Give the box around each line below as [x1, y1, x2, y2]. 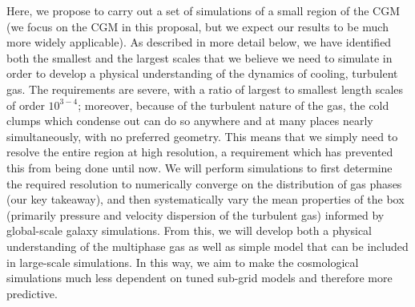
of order [6, 96, 45, 113]
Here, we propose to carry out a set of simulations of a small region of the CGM [6, 2, 401, 18]
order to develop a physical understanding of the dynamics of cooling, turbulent [6, 65, 398, 82]
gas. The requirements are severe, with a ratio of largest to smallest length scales [6, 80, 404, 97]
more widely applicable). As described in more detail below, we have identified [6, 34, 392, 50]
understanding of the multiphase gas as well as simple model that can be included [6, 237, 409, 254]
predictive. [6, 285, 58, 301]
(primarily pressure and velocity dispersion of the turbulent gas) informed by [6, 206, 385, 223]
